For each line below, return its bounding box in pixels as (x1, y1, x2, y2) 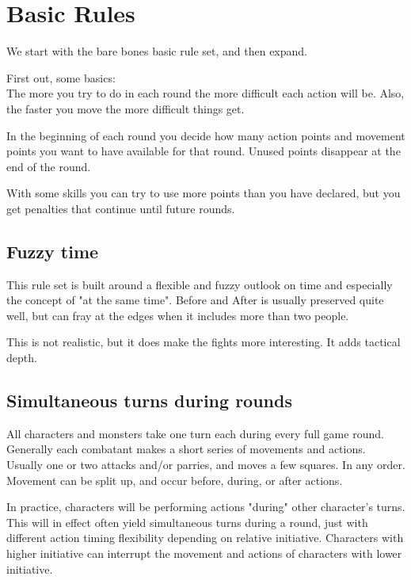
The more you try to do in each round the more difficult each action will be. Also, (6, 85, 405, 101)
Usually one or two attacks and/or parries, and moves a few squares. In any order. (6, 456, 405, 473)
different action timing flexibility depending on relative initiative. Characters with (6, 529, 404, 546)
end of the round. (6, 158, 91, 174)
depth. (6, 349, 37, 366)
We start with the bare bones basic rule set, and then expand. (6, 43, 307, 59)
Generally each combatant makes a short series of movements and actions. (6, 441, 366, 457)
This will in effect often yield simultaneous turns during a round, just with (6, 513, 368, 530)
